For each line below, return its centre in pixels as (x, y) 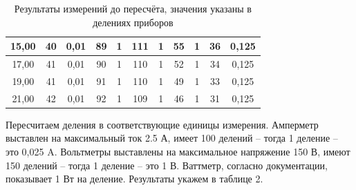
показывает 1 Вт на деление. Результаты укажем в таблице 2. (134, 179)
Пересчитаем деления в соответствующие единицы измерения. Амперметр (162, 124)
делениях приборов (133, 22)
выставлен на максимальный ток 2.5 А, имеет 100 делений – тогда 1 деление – (172, 138)
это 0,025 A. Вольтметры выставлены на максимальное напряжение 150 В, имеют (178, 151)
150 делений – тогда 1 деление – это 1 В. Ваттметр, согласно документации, (167, 165)
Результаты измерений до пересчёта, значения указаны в (133, 8)
